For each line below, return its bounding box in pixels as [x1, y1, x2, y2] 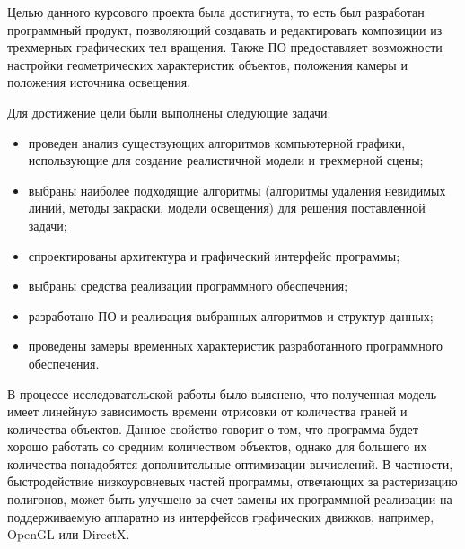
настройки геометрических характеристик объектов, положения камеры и [7, 55, 408, 74]
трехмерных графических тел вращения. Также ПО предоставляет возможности [7, 38, 443, 57]
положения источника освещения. [7, 73, 191, 91]
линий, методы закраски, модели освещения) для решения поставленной [28, 198, 426, 217]
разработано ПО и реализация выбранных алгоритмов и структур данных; [28, 306, 434, 325]
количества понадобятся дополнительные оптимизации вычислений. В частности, [7, 454, 453, 473]
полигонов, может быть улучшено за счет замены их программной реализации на [7, 490, 452, 509]
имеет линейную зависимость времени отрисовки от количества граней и [7, 402, 408, 421]
